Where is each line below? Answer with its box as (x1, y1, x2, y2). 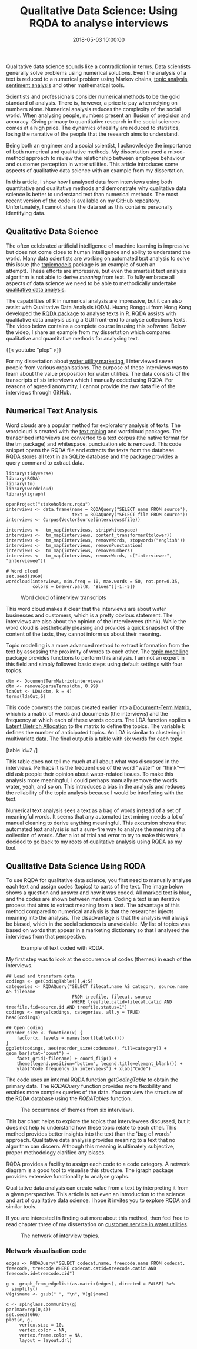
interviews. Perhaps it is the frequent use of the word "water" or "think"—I (6, 764, 186, 771)
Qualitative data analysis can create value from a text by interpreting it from (6, 1184, 189, 1191)
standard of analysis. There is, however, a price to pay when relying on (6, 99, 178, 106)
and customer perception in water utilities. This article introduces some (6, 161, 179, 168)
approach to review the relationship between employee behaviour (26, 154, 185, 161)
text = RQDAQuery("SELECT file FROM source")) (71, 512, 188, 517)
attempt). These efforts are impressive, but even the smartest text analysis (6, 267, 186, 274)
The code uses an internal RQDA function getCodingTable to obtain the (6, 1076, 178, 1083)
